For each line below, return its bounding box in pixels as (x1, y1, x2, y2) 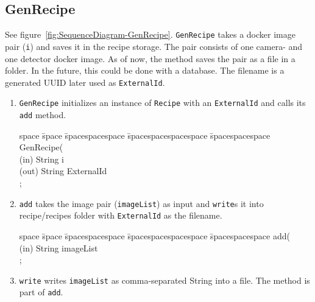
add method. (19, 108, 66, 121)
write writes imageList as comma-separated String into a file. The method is (19, 273, 310, 286)
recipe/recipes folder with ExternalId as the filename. (19, 209, 222, 222)
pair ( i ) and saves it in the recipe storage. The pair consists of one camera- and (5, 40, 303, 52)
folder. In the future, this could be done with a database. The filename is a (5, 64, 285, 77)
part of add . (19, 286, 63, 298)
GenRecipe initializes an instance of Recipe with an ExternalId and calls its (19, 96, 306, 109)
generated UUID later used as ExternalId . (5, 75, 165, 88)
